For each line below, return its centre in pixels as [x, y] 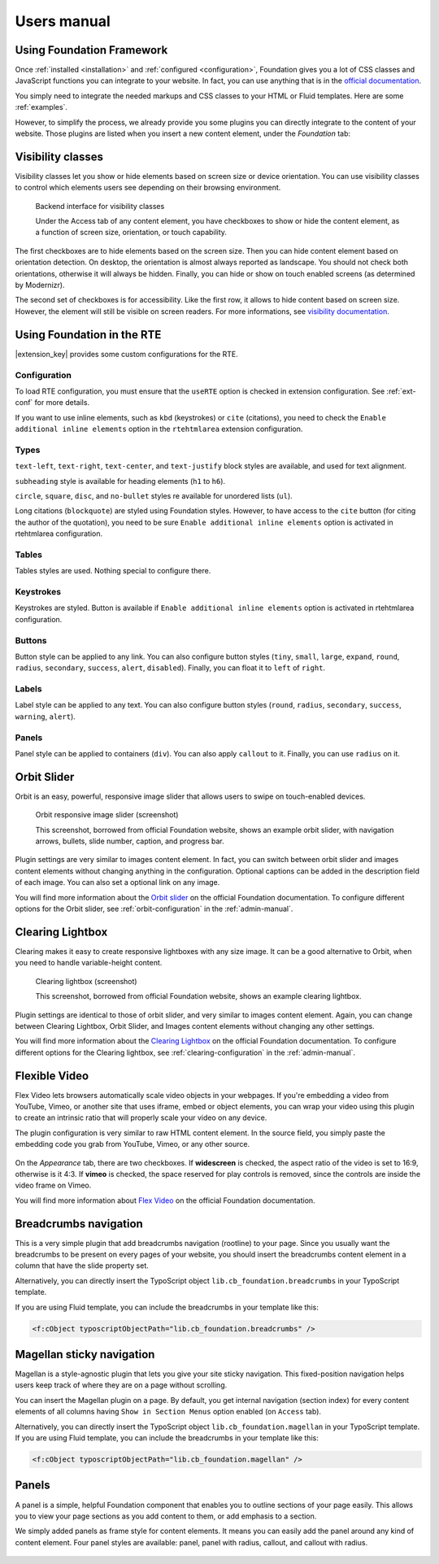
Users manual [63, 21]
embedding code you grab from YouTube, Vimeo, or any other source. [133, 1144]
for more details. [62, 403]
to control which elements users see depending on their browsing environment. [148, 188]
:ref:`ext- [401, 391]
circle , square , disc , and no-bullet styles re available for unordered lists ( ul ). [154, 495]
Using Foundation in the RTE [88, 335]
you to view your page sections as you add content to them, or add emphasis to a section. [166, 1516]
